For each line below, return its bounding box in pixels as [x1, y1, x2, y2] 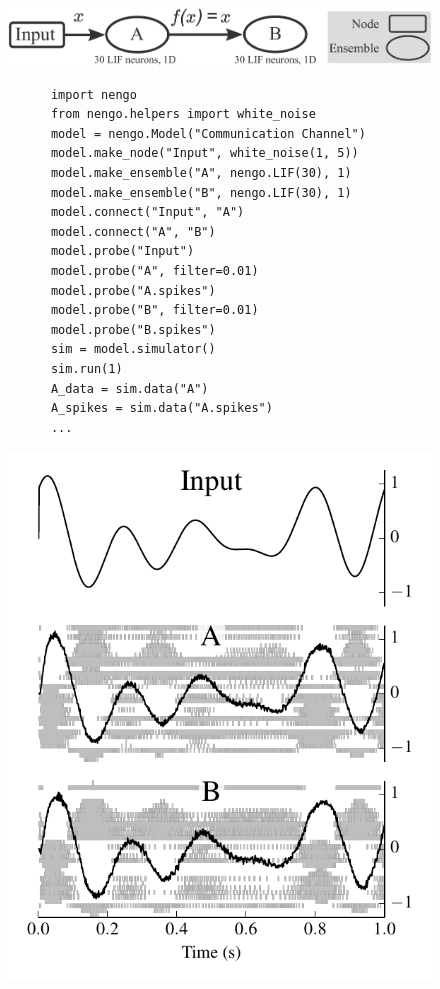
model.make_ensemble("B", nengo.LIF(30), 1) [50, 185, 352, 200]
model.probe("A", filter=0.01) [50, 263, 259, 278]
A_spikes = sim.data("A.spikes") [50, 401, 273, 416]
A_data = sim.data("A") [50, 381, 209, 396]
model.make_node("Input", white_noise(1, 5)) [50, 146, 359, 161]
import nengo [50, 87, 137, 102]
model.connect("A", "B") [50, 224, 216, 239]
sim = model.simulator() [50, 342, 216, 357]
